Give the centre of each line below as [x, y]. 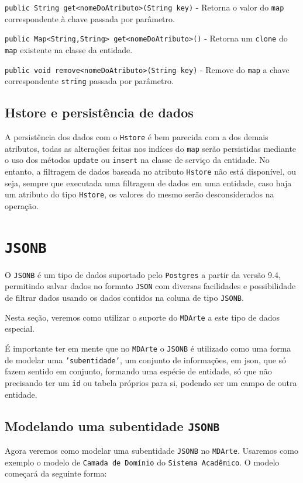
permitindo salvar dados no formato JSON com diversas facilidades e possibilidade [150, 286]
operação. [22, 205]
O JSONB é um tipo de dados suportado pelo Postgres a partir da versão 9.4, [143, 274]
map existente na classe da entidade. [69, 49]
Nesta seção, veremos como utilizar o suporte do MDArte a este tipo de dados [142, 317]
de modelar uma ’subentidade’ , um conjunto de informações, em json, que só [146, 359]
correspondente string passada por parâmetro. [89, 81]
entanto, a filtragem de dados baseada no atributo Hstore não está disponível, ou [150, 171]
